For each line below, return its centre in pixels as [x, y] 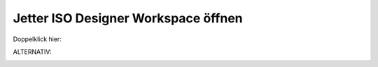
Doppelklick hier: [37, 39]
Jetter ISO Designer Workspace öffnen [128, 18]
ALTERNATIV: [32, 52]
